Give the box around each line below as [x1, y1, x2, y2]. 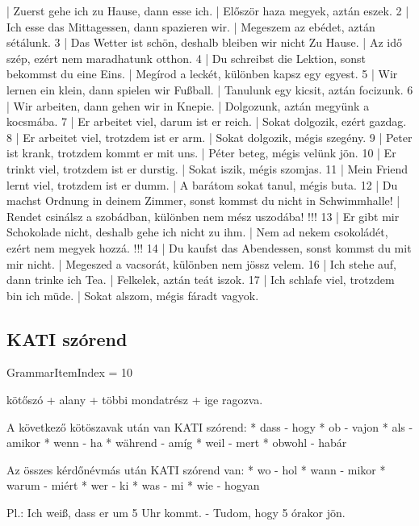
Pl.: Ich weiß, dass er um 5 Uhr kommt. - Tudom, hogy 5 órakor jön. [6, 504, 346, 521]
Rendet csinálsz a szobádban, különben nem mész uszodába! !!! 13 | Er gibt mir [6, 207, 400, 224]
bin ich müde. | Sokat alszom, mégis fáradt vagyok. [6, 286, 259, 303]
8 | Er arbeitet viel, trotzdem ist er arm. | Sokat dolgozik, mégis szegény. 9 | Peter [6, 128, 413, 145]
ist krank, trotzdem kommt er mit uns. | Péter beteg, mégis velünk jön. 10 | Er [6, 144, 396, 161]
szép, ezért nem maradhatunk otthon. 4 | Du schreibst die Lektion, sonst [6, 49, 366, 66]
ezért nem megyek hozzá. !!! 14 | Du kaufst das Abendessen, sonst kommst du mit [6, 239, 412, 256]
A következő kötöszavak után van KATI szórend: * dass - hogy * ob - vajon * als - [6, 418, 413, 435]
